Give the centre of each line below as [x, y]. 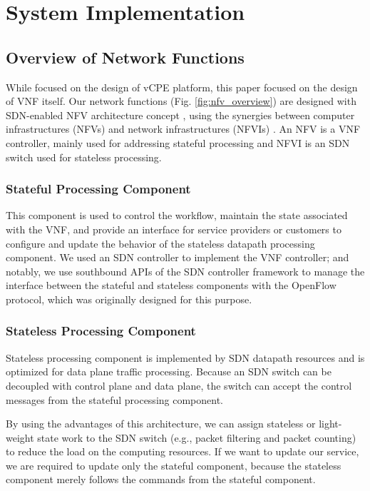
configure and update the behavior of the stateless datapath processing [160, 243]
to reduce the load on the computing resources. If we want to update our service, [183, 451]
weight [20, 437]
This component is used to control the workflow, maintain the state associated [177, 215]
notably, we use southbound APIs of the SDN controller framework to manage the [185, 271]
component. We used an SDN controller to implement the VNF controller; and [178, 257]
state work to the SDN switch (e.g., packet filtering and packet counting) [197, 437]
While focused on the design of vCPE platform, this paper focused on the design [182, 87]
